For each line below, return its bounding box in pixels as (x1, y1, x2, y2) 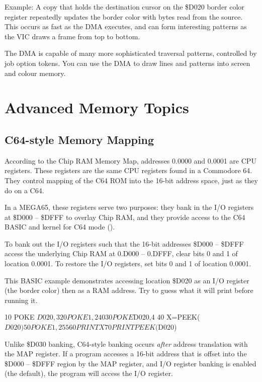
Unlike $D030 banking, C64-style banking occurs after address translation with (5, 338, 248, 349)
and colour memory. (5, 67, 66, 78)
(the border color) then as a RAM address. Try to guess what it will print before (5, 285, 253, 295)
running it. (5, 294, 38, 305)
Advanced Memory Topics (5, 97, 189, 118)
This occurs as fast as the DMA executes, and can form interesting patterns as (5, 21, 247, 32)
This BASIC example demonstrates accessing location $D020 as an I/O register (5, 275, 249, 285)
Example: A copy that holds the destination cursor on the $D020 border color (5, 2, 244, 12)
